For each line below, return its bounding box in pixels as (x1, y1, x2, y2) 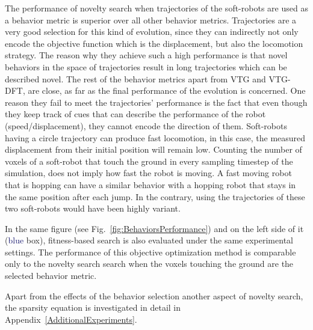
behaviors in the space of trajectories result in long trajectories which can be (5, 60, 287, 73)
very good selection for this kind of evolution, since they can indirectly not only (5, 25, 299, 38)
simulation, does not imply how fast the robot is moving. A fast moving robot (5, 167, 292, 179)
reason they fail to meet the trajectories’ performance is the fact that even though (5, 96, 308, 108)
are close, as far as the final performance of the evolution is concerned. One (28, 84, 306, 97)
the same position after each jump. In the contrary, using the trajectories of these (5, 190, 305, 203)
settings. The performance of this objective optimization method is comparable (5, 245, 296, 258)
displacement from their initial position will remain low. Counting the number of (5, 143, 302, 156)
